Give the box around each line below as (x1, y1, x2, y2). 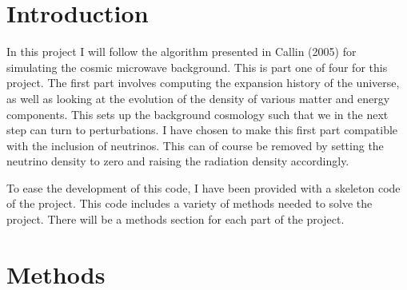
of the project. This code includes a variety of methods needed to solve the (6, 195, 373, 212)
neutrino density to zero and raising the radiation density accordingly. (6, 153, 349, 169)
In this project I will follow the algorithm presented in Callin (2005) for (6, 43, 357, 60)
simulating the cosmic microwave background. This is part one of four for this (6, 58, 388, 75)
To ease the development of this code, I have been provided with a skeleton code (6, 179, 401, 196)
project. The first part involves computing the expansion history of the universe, (6, 74, 400, 91)
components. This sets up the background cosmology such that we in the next (6, 105, 389, 122)
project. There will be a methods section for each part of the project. (6, 211, 345, 228)
